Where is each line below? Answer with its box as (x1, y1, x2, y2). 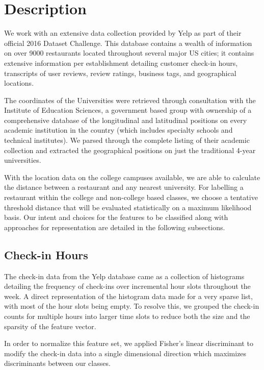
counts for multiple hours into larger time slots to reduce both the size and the (4, 310, 250, 321)
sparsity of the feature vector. (4, 320, 96, 331)
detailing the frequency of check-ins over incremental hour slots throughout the (4, 281, 251, 291)
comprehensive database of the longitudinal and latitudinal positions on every (4, 114, 247, 125)
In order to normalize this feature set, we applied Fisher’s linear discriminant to (4, 338, 253, 349)
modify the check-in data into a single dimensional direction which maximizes (4, 348, 247, 358)
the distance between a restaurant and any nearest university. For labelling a (4, 182, 244, 192)
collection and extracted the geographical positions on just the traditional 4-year (4, 144, 256, 155)
